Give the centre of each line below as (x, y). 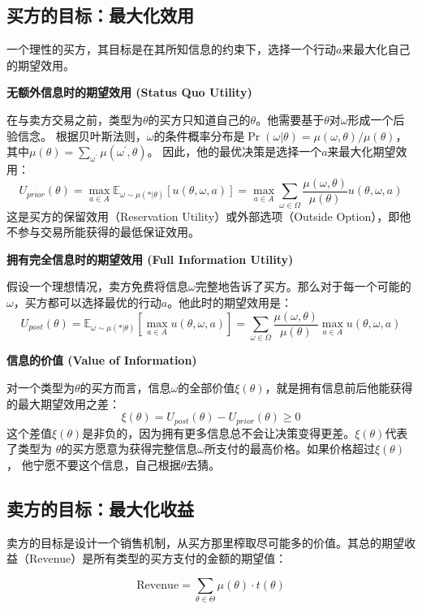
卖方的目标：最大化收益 (100, 508)
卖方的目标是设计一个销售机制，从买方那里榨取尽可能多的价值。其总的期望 (205, 542)
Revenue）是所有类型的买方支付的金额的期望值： (158, 558)
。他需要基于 (290, 119)
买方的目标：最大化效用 (100, 15)
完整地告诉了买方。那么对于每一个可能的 (303, 286)
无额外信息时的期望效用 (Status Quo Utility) (129, 92)
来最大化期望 (362, 151)
